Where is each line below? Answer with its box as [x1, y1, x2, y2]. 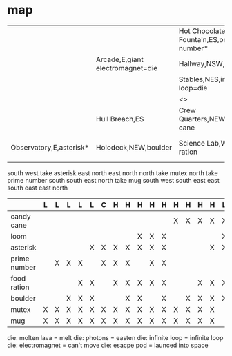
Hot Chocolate [178, 26, 226, 36]
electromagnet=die [95, 63, 158, 72]
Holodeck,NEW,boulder [95, 142, 173, 152]
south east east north [7, 184, 68, 192]
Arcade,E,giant [95, 55, 144, 64]
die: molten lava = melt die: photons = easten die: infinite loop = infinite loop [7, 333, 224, 342]
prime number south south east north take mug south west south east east [7, 176, 220, 184]
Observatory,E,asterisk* [10, 142, 90, 152]
